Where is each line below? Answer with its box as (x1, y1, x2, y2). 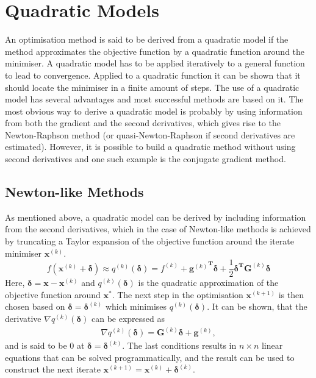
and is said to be (5, 339, 67, 352)
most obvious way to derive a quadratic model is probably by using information (5, 104, 303, 117)
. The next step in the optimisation (112, 288, 243, 301)
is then (278, 288, 304, 301)
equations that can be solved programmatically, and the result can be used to (5, 351, 295, 363)
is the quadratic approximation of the (138, 276, 279, 289)
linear (261, 339, 283, 352)
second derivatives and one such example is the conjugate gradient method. (5, 152, 286, 165)
